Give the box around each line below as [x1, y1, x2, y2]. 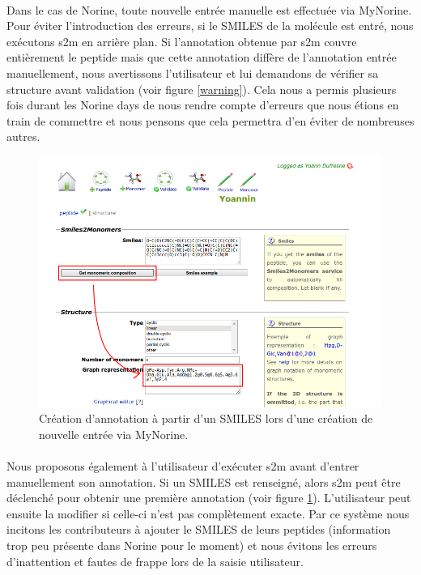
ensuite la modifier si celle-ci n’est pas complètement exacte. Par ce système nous [6, 505, 410, 522]
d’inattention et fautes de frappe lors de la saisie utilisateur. [6, 552, 304, 569]
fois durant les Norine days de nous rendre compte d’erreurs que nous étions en [6, 96, 399, 113]
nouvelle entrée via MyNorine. [39, 425, 189, 442]
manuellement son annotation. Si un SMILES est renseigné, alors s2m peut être [6, 473, 401, 490]
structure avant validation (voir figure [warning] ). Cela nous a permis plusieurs [6, 80, 397, 97]
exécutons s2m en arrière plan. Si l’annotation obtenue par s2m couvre [6, 32, 357, 49]
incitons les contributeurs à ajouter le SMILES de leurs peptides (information [6, 521, 391, 538]
